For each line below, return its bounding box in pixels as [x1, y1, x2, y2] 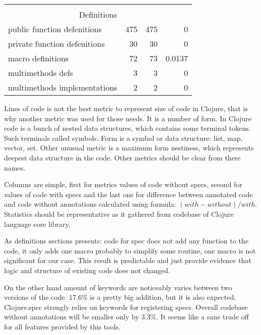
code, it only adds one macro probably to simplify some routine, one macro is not [4, 245, 256, 256]
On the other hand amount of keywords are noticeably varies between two [4, 282, 232, 292]
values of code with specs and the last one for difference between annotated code [4, 189, 253, 199]
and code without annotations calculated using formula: [4, 199, 176, 209]
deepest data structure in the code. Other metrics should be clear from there [4, 152, 241, 162]
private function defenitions [8, 38, 105, 49]
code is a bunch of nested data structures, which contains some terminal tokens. [4, 123, 251, 133]
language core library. [4, 218, 71, 229]
